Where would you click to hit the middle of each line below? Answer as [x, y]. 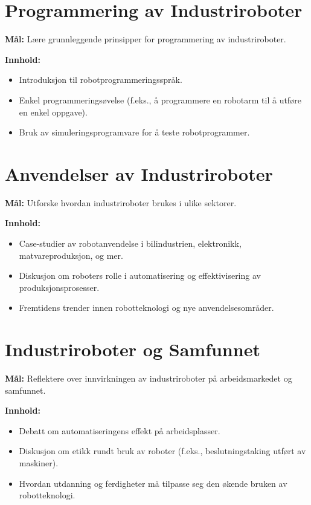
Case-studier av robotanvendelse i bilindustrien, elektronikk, [130, 243]
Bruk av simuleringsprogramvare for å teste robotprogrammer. [134, 132]
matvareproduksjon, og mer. [71, 255]
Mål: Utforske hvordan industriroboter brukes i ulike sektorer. [121, 202]
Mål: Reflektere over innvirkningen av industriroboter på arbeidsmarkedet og [149, 378]
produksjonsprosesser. [59, 287]
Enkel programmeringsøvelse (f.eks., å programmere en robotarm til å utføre [160, 99]
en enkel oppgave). [53, 112]
